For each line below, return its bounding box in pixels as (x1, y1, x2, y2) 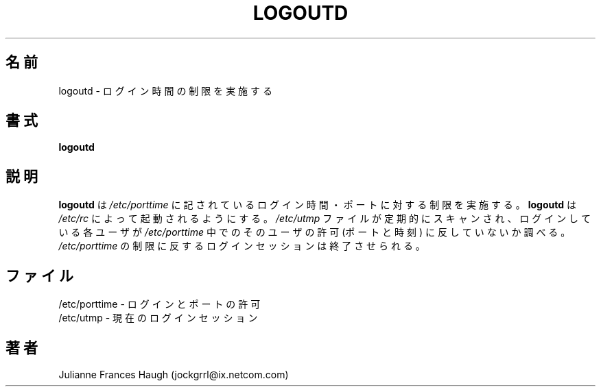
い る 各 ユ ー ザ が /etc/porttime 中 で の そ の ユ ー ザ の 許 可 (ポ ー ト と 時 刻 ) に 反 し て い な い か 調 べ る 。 (58, 226, 571, 238)
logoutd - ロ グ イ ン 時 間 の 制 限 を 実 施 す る (58, 84, 272, 97)
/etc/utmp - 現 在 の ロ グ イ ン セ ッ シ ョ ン (58, 312, 258, 324)
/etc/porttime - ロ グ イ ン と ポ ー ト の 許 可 (58, 298, 261, 310)
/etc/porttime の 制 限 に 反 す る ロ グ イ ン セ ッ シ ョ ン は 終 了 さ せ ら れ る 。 (58, 240, 425, 252)
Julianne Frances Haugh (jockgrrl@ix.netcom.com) (58, 368, 289, 380)
